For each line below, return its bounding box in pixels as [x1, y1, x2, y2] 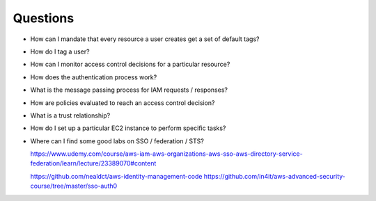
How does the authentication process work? [30, 73, 157, 81]
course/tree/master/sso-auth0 [30, 182, 118, 191]
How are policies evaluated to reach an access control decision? [30, 98, 215, 107]
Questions [13, 10, 75, 26]
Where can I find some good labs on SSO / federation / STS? [30, 136, 205, 145]
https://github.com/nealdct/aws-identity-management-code [30, 172, 203, 180]
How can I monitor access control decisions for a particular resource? [30, 60, 230, 69]
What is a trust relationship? [30, 111, 111, 120]
